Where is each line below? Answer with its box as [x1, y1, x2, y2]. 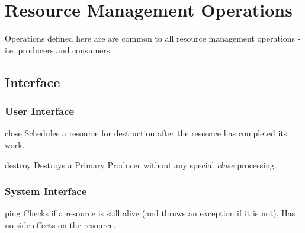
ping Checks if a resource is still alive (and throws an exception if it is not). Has [5, 207, 296, 219]
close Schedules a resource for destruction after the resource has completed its [5, 127, 287, 139]
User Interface [5, 104, 75, 119]
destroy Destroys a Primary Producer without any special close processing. [5, 158, 277, 171]
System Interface [5, 184, 87, 199]
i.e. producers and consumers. [5, 43, 113, 56]
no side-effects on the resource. [5, 218, 116, 231]
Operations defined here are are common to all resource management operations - [5, 32, 301, 44]
